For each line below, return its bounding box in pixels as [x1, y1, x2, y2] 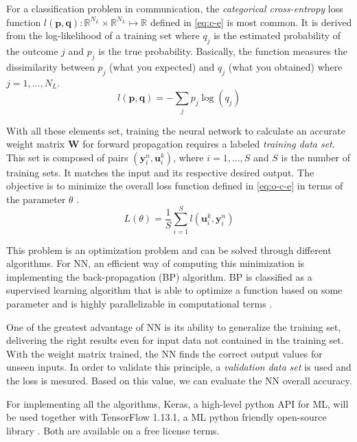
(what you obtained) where [228, 59, 343, 73]
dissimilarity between [6, 59, 95, 73]
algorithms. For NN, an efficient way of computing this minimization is [6, 256, 305, 270]
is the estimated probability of [214, 28, 341, 43]
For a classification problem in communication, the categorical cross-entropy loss [6, 1, 343, 15]
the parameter [6, 191, 66, 206]
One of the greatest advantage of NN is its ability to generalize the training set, [6, 319, 341, 334]
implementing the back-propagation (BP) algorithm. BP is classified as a [6, 269, 312, 283]
